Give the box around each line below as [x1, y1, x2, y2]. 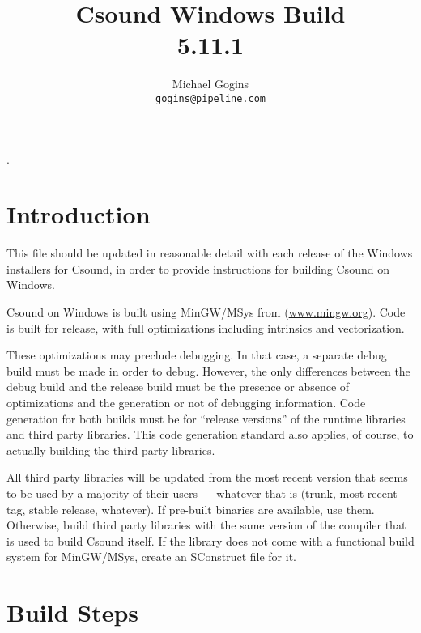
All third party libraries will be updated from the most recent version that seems [6, 469, 408, 486]
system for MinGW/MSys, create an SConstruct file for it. [6, 548, 296, 565]
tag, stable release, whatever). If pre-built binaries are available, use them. [6, 500, 375, 517]
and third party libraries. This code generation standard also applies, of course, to [6, 426, 414, 443]
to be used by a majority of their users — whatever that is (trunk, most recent [6, 485, 398, 501]
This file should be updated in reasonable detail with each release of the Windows [6, 244, 413, 261]
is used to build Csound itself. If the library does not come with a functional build [6, 532, 415, 549]
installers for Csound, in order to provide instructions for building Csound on [6, 260, 389, 277]
